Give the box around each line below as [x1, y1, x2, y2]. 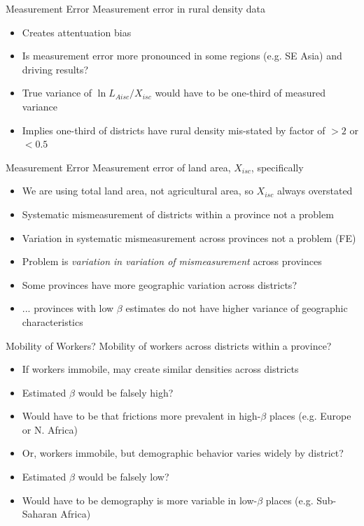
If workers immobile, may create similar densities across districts [22, 362, 299, 376]
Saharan [22, 506, 57, 521]
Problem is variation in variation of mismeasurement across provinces [22, 254, 322, 269]
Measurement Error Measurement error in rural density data [6, 1, 266, 15]
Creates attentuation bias [22, 24, 132, 39]
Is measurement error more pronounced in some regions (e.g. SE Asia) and [22, 48, 342, 63]
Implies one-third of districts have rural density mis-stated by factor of [22, 122, 325, 137]
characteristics [22, 314, 83, 329]
